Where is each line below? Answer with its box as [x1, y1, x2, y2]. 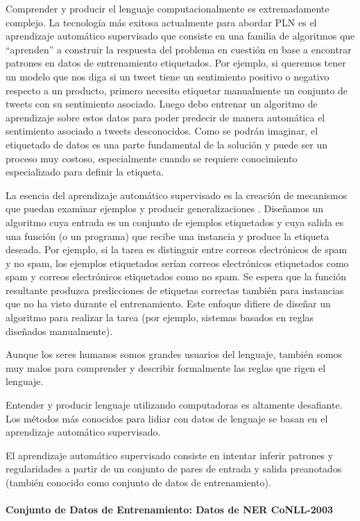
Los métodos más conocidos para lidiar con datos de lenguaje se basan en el [6, 411, 328, 425]
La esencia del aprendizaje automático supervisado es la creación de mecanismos [6, 187, 348, 202]
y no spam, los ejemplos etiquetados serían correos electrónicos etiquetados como [6, 255, 349, 270]
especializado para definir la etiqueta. [6, 164, 164, 179]
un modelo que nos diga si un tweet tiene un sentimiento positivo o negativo [6, 69, 329, 83]
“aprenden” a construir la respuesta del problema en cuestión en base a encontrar [6, 42, 352, 56]
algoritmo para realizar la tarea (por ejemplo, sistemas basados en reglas [6, 310, 314, 325]
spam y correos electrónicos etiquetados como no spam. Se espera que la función [6, 269, 346, 284]
